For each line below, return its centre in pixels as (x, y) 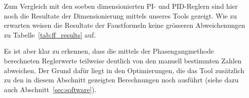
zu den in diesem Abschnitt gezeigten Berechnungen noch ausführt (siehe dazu (121, 80)
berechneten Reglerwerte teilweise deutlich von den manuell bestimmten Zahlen (123, 60)
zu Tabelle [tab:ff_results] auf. (50, 34)
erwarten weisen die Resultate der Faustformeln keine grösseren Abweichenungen (125, 25)
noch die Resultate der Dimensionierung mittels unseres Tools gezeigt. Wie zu (120, 15)
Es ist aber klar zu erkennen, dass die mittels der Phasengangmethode (109, 51)
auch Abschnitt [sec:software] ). (50, 89)
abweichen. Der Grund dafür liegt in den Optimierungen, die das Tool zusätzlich (124, 70)
